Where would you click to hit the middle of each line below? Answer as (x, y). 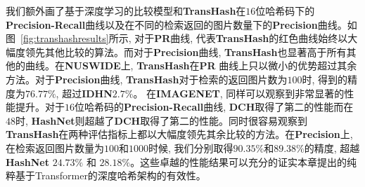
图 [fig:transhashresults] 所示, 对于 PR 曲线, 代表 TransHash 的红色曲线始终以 (177, 38)
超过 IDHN (87, 93)
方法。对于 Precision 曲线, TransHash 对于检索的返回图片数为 (147, 79)
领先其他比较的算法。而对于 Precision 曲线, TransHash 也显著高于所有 (186, 51)
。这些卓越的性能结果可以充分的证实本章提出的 (239, 161)
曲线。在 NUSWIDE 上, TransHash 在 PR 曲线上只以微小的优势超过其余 (191, 65)
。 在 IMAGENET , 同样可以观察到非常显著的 (239, 93)
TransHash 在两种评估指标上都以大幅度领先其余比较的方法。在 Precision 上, (179, 134)
